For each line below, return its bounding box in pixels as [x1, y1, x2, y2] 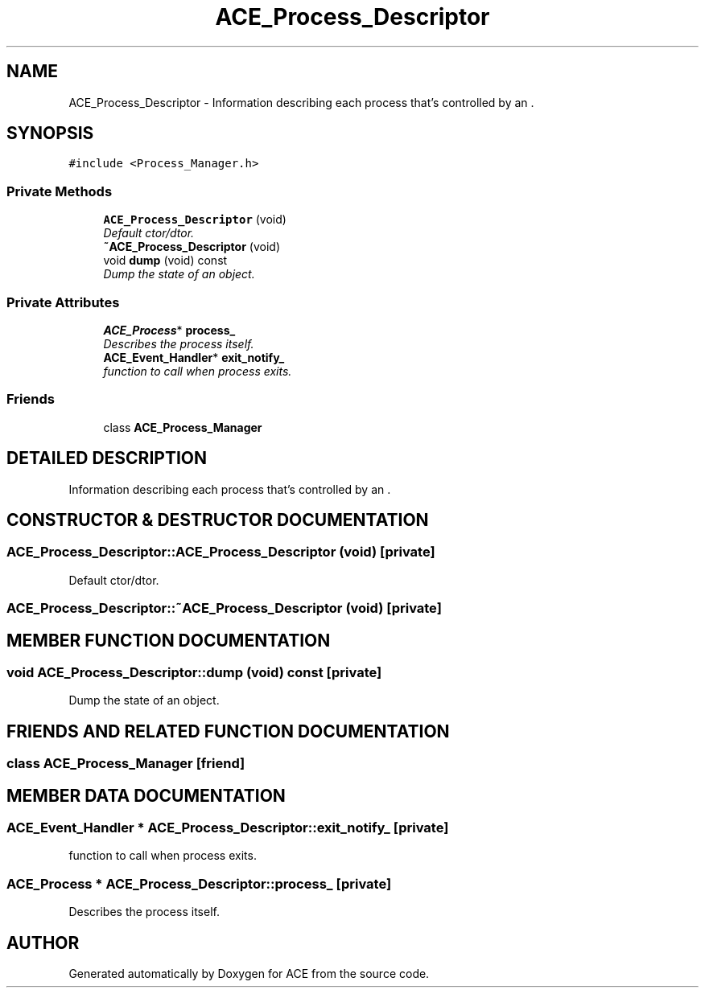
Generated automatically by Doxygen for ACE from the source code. [68, 967, 430, 980]
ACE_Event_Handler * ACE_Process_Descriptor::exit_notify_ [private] [6, 819, 449, 836]
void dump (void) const [103, 253, 228, 268]
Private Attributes [6, 294, 120, 310]
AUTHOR [6, 932, 80, 953]
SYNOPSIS [6, 123, 94, 144]
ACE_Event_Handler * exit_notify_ [103, 350, 285, 364]
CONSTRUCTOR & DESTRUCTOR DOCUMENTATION [6, 509, 429, 530]
